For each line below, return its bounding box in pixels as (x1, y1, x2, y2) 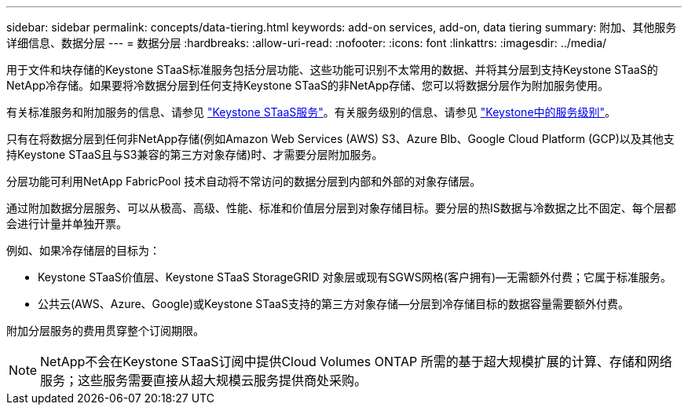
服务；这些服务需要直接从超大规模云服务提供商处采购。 (40, 372, 368, 388)
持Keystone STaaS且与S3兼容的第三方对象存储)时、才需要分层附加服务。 (6, 148, 383, 161)
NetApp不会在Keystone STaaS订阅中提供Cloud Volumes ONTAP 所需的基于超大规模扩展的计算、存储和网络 (40, 354, 672, 369)
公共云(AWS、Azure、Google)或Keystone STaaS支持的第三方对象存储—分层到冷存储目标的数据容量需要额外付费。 (38, 297, 629, 310)
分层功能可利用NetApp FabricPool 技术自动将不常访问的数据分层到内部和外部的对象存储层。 (6, 174, 481, 188)
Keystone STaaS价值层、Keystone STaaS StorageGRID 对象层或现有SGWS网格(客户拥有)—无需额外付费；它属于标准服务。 (38, 270, 672, 284)
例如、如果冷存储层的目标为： (6, 244, 160, 257)
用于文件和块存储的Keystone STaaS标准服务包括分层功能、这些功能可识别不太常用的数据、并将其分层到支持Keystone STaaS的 (6, 63, 658, 76)
